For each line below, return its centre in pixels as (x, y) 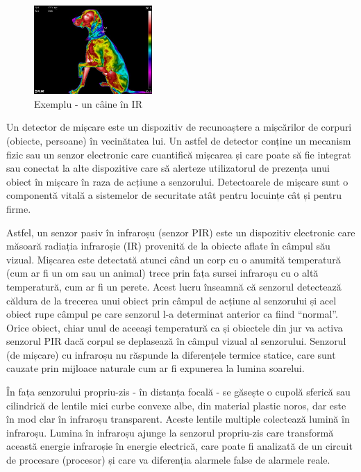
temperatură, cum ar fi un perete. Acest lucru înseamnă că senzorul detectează (174, 286)
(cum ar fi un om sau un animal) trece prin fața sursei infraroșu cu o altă (162, 273)
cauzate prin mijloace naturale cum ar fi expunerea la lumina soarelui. (156, 368)
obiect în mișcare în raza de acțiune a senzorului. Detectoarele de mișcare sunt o (177, 181)
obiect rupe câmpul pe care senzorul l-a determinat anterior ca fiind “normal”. (172, 314)
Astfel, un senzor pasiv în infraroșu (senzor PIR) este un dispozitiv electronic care (181, 232)
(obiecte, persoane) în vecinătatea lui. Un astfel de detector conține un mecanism (179, 140)
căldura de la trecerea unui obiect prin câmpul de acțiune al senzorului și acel (171, 300)
